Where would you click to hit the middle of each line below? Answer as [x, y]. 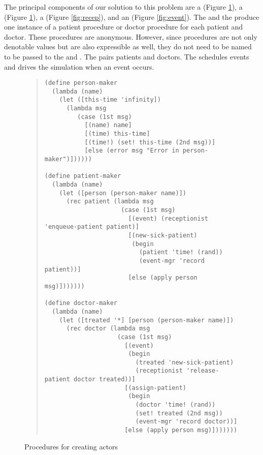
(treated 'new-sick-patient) [185, 362]
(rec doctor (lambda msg [108, 329]
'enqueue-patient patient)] [92, 227]
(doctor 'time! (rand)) [175, 405]
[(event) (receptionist [168, 218]
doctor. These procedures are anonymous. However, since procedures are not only [131, 36]
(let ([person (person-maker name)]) [123, 193]
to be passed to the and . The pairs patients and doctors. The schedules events [127, 56]
